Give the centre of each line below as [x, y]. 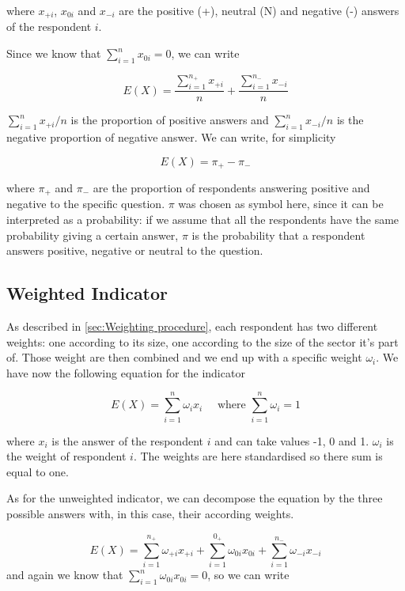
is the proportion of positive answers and [170, 120]
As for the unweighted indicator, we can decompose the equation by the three [195, 498]
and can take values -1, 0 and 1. [292, 440]
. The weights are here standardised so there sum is [258, 456]
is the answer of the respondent [127, 440]
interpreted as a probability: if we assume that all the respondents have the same [203, 220]
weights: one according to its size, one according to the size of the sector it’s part [202, 341]
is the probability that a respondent [278, 235]
